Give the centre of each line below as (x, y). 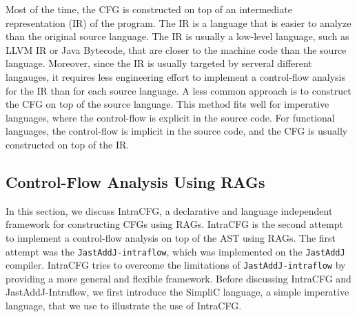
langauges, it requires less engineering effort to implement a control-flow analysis (175, 76)
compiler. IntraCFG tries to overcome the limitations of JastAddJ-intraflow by (176, 265)
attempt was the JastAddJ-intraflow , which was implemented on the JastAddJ (175, 251)
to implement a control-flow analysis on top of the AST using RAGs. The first (171, 237)
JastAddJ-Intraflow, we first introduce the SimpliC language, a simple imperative (177, 292)
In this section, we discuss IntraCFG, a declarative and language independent (169, 210)
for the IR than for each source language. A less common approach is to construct (178, 90)
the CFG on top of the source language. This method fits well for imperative (167, 104)
